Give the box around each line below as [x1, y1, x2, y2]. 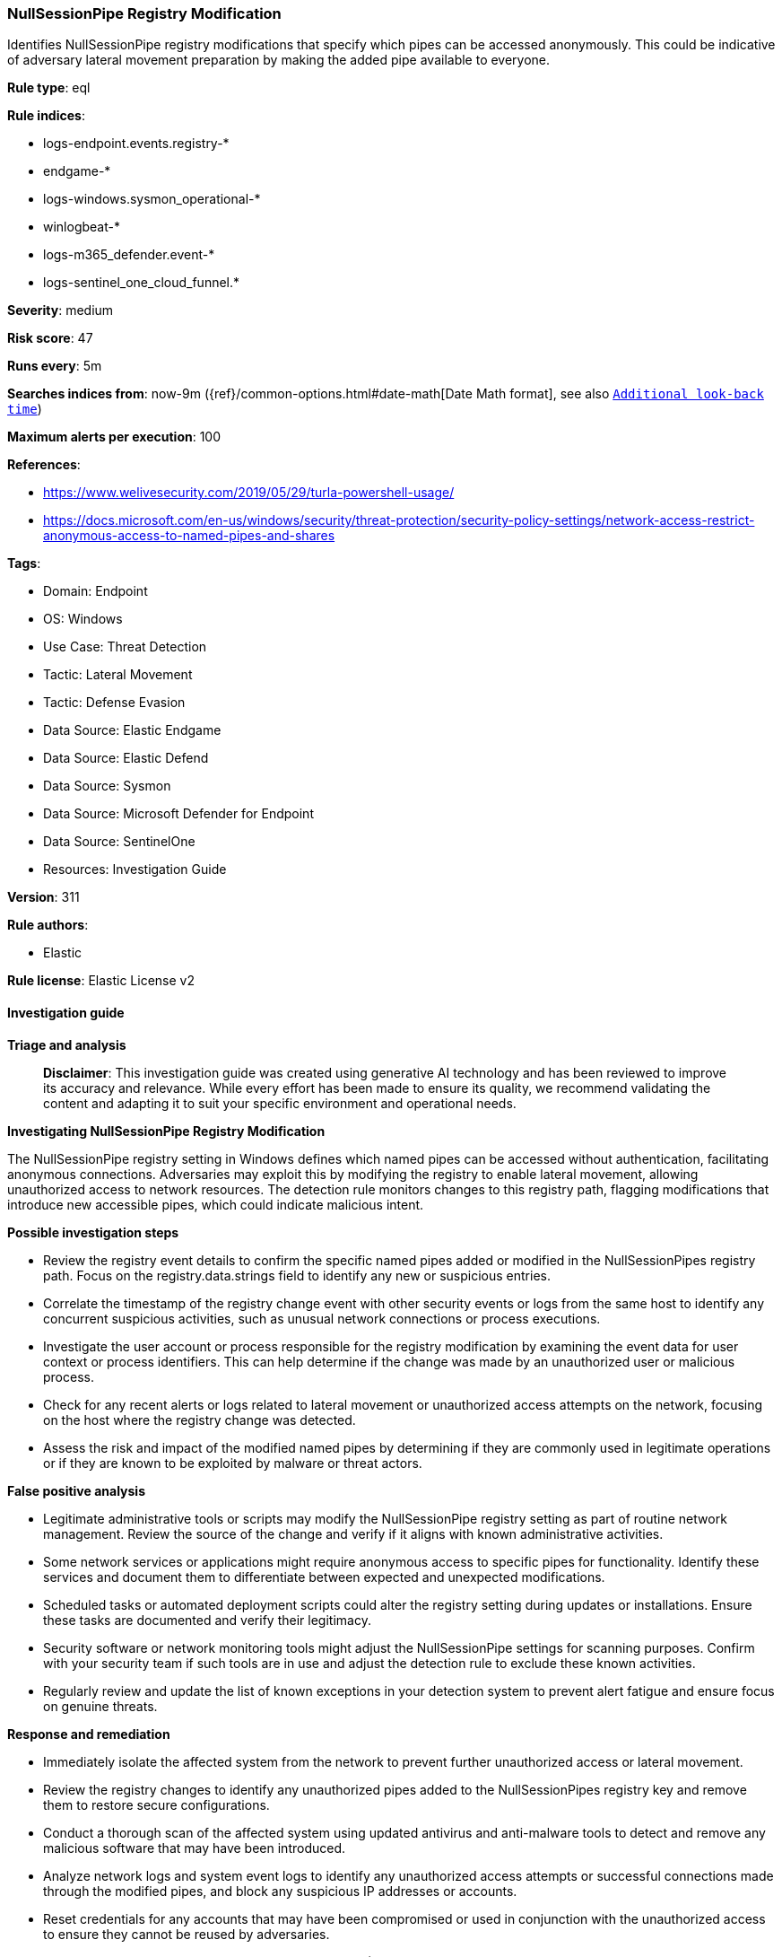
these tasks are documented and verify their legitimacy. [43, 1612, 371, 1628]
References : [7, 457, 81, 473]
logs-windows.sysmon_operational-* [43, 191, 261, 207]
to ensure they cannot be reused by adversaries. [43, 1926, 330, 1942]
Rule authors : [7, 917, 89, 933]
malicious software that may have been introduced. [43, 1839, 346, 1856]
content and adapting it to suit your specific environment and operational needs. [43, 1095, 517, 1111]
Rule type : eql [7, 80, 91, 96]
